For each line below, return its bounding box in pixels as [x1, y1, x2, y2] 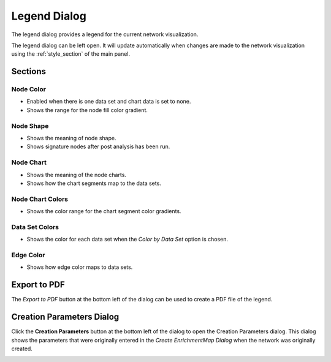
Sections [11, 66, 46, 77]
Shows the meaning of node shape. [26, 135, 116, 142]
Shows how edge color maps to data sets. [26, 263, 133, 271]
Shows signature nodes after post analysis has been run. [26, 143, 170, 150]
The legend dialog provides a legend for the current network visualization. [11, 31, 199, 38]
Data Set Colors [11, 222, 59, 231]
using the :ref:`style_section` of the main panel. [11, 50, 131, 58]
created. [11, 345, 33, 352]
